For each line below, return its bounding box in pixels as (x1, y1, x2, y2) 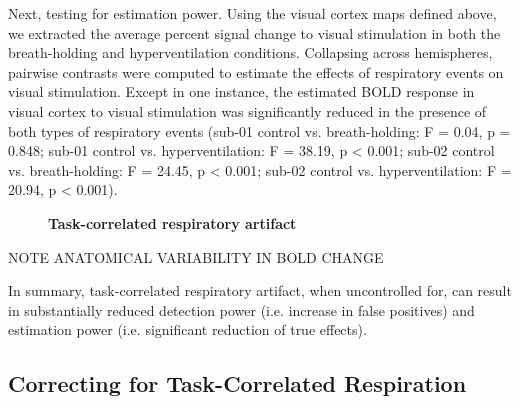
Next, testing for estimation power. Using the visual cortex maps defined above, (8, 3, 497, 23)
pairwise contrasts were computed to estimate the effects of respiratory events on (8, 61, 504, 82)
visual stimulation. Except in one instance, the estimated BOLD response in (8, 81, 475, 102)
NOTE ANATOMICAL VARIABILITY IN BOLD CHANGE (8, 246, 384, 267)
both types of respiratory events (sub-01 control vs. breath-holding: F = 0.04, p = (8, 120, 511, 141)
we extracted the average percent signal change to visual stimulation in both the (8, 22, 501, 43)
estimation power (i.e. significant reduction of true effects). (8, 319, 367, 340)
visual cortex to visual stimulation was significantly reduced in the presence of (8, 100, 487, 121)
